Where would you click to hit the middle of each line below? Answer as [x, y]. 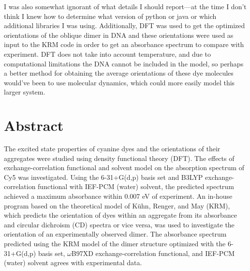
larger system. [25, 92]
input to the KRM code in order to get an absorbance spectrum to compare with [124, 44]
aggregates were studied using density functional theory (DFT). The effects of [119, 158]
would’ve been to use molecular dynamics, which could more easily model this [119, 82]
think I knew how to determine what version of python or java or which [110, 16]
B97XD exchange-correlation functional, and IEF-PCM [153, 253]
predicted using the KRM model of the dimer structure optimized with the [115, 243]
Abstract [34, 125]
